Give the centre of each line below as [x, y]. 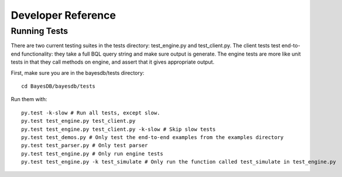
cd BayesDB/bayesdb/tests [59, 86]
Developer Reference [64, 15]
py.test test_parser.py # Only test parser [85, 145]
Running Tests [40, 31]
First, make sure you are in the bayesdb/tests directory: [78, 72]
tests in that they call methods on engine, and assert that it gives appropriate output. [113, 62]
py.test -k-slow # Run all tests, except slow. [91, 113]
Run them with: [29, 99]
